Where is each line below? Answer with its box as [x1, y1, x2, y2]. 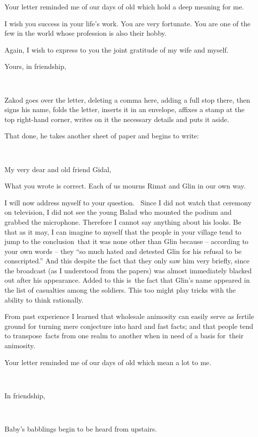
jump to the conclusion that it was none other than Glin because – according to [4, 236, 249, 247]
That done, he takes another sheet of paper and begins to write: [4, 130, 199, 141]
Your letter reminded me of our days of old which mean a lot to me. [4, 357, 211, 367]
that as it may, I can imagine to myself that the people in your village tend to [4, 226, 242, 237]
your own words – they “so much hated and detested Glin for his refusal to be [4, 246, 242, 256]
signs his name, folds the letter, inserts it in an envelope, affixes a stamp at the [4, 104, 245, 115]
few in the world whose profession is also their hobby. [4, 28, 167, 38]
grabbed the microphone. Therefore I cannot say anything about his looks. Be [4, 216, 241, 227]
